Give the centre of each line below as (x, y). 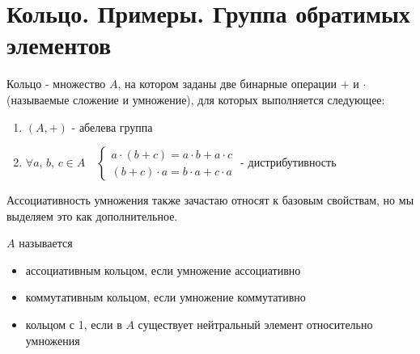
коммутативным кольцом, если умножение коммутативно (165, 297)
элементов (59, 45)
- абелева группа (112, 126)
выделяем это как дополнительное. (92, 215)
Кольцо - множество (56, 84)
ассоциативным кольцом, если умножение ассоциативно (163, 270)
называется (46, 243)
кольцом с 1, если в (74, 324)
